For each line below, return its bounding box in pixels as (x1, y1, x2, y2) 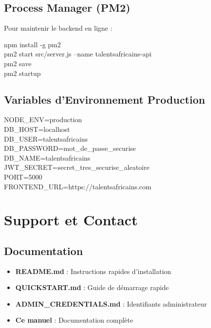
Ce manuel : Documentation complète (15, 315, 133, 325)
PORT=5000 (4, 171, 42, 182)
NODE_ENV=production (4, 114, 82, 125)
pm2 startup (4, 68, 41, 78)
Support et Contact (4, 210, 138, 230)
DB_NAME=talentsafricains (4, 152, 91, 163)
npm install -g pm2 (4, 39, 61, 49)
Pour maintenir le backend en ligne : (4, 23, 113, 33)
